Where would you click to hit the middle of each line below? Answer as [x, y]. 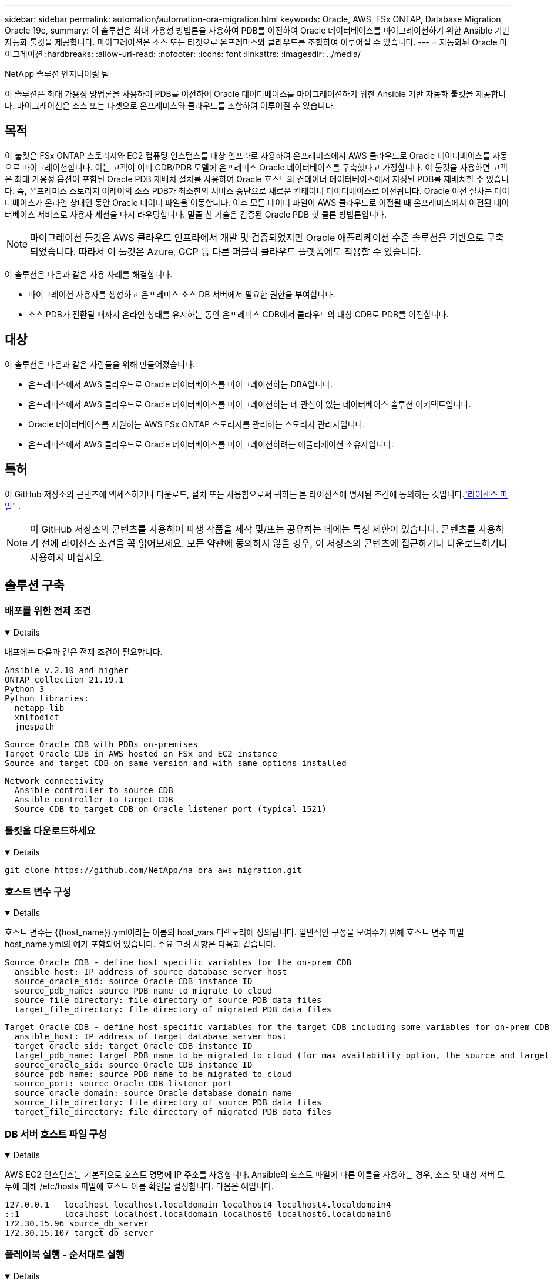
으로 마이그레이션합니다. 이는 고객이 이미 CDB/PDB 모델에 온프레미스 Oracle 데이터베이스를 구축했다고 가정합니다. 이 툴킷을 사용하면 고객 [256, 167]
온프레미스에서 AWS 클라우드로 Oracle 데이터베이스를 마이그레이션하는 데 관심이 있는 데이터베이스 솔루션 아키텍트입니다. [250, 404]
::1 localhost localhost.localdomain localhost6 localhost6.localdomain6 [198, 1214]
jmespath [34, 726]
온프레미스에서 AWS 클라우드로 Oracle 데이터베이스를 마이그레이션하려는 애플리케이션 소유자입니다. [211, 444]
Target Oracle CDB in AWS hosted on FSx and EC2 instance [141, 753]
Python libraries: [47, 698]
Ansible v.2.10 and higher [67, 670]
